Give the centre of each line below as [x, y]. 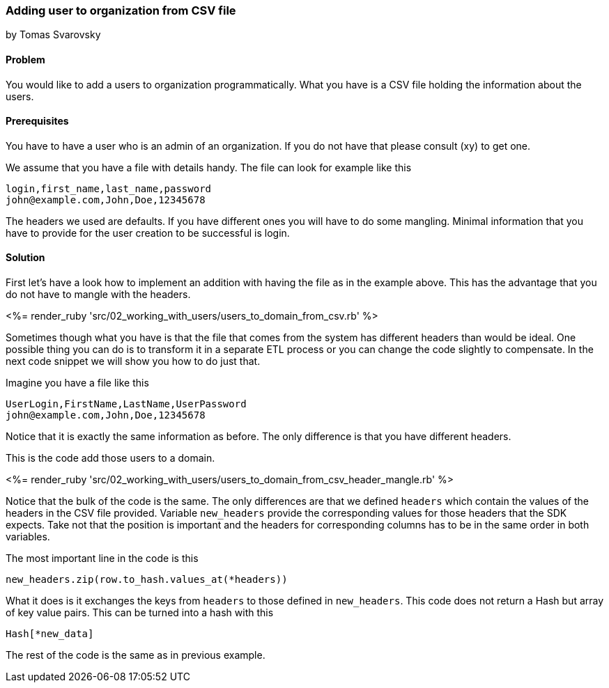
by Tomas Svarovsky [53, 35]
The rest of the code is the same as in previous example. [136, 655]
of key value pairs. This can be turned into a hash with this [140, 613]
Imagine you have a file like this [77, 383]
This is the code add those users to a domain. [110, 458]
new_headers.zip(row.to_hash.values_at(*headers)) [147, 580]
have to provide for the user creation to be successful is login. [148, 233]
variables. [28, 537]
